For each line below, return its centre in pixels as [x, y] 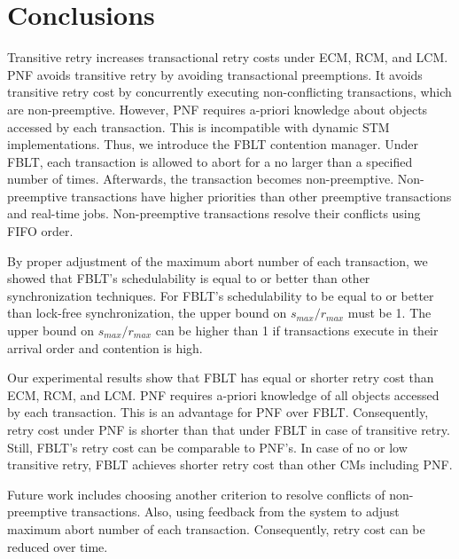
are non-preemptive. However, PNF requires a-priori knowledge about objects [218, 109]
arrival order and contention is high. [105, 347]
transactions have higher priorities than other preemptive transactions [261, 196]
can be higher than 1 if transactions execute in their [297, 331]
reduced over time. [58, 546]
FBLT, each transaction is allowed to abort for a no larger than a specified [210, 161]
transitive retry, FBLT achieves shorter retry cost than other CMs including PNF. [230, 465]
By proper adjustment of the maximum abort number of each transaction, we [218, 260]
